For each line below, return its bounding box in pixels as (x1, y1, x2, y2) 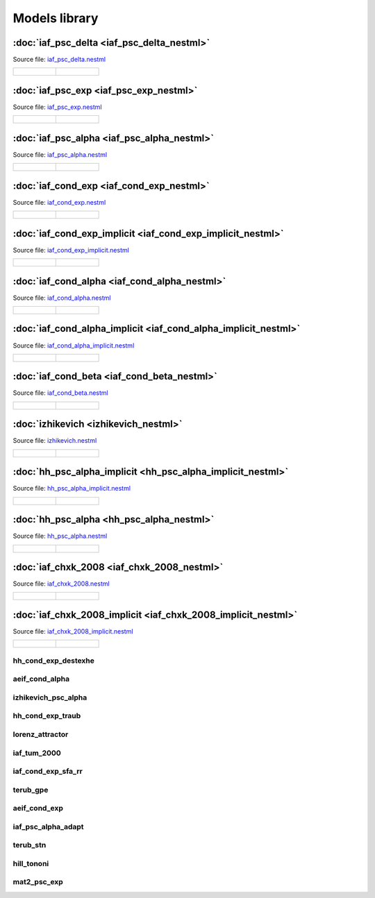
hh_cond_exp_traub (12, 711, 81, 721)
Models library (12, 10, 99, 26)
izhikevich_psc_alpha (12, 693, 87, 702)
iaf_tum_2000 (12, 748, 62, 758)
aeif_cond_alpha (12, 674, 69, 684)
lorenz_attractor (12, 729, 69, 739)
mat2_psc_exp (12, 877, 64, 887)
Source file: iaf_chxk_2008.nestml (12, 579, 110, 588)
